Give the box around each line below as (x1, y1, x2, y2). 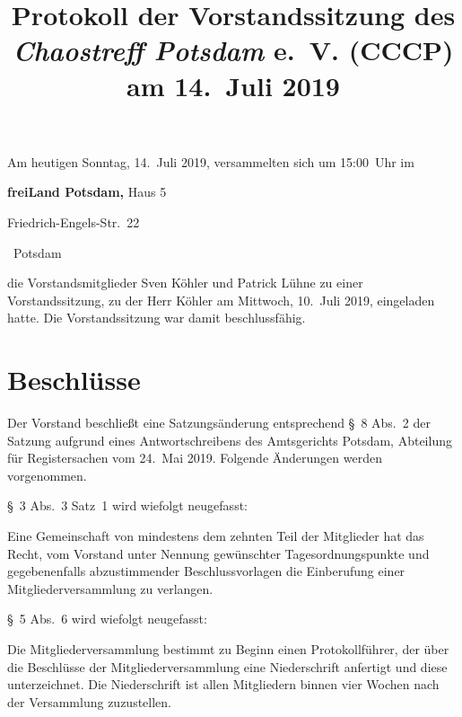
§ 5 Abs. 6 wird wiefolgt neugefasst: (7, 609, 207, 628)
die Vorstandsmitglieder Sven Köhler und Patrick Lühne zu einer (7, 273, 363, 292)
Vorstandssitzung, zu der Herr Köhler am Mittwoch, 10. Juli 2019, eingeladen (7, 290, 435, 309)
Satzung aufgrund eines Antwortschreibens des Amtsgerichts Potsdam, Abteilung (7, 430, 452, 449)
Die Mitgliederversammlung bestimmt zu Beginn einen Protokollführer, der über (7, 639, 449, 658)
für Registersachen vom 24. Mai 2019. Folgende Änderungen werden (7, 448, 382, 467)
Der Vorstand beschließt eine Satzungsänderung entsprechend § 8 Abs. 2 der (7, 413, 431, 432)
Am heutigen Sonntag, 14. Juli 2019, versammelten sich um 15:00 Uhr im (7, 152, 414, 171)
